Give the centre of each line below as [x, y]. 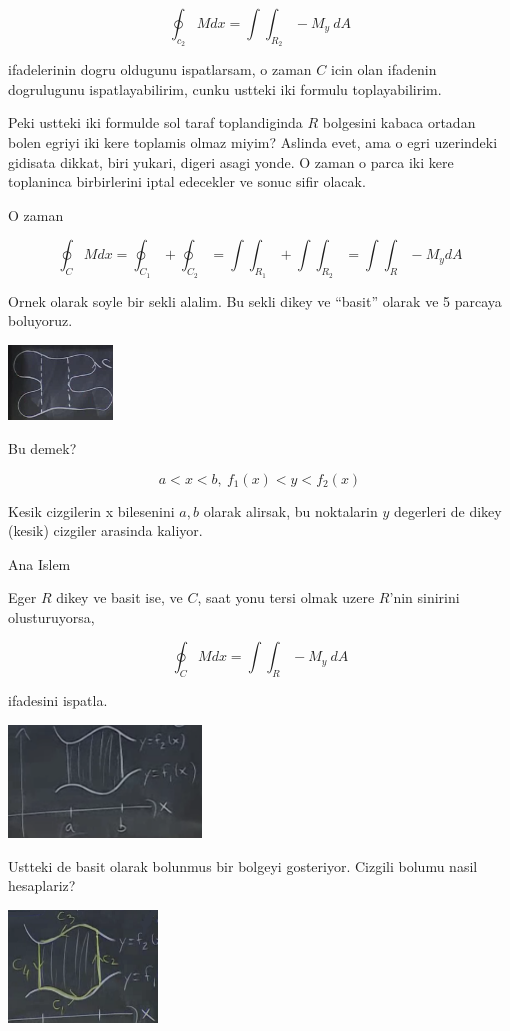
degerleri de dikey [447, 510]
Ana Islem [39, 563]
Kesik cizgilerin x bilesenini [91, 510]
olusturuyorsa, [51, 616]
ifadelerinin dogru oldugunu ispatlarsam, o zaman [160, 69]
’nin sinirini [424, 597]
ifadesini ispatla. [58, 700]
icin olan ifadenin [384, 69]
